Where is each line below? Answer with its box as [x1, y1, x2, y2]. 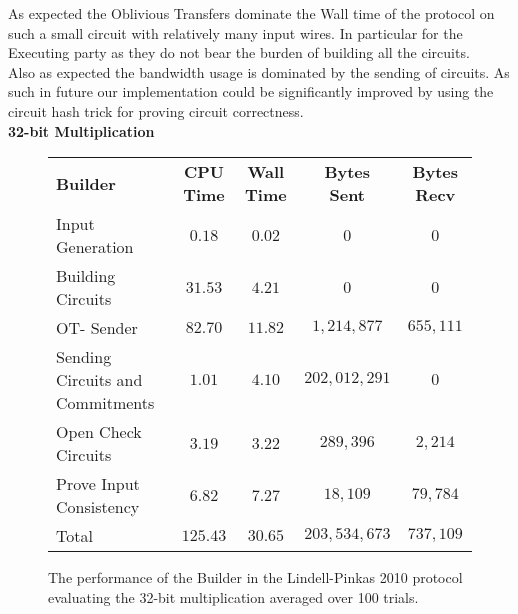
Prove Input [56, 472, 140, 496]
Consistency [56, 495, 140, 519]
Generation [56, 235, 134, 259]
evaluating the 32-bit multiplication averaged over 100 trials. [48, 586, 419, 607]
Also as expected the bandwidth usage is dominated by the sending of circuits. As [8, 61, 510, 82]
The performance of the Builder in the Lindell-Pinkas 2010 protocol [48, 567, 463, 588]
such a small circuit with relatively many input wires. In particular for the [8, 22, 463, 43]
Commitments [56, 391, 155, 415]
